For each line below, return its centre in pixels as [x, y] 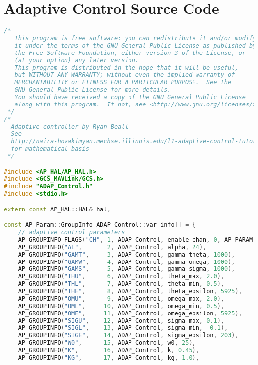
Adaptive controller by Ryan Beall [70, 127]
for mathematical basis [50, 149]
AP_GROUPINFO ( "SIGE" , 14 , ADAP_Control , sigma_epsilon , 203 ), [128, 336]
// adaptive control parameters [71, 233]
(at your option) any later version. [77, 60]
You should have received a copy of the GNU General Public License [130, 97]
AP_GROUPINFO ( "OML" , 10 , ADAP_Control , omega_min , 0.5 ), [121, 306]
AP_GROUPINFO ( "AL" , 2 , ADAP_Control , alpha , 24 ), [112, 247]
